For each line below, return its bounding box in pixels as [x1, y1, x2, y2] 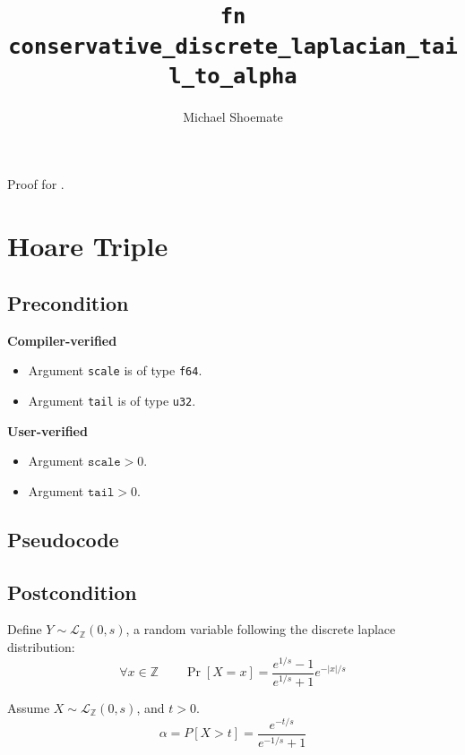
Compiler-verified [7, 330, 117, 349]
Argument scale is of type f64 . [28, 361, 202, 380]
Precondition [7, 288, 129, 316]
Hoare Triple [7, 227, 168, 264]
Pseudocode [7, 525, 119, 553]
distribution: [7, 637, 75, 656]
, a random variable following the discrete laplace [125, 620, 396, 639]
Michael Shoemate [183, 107, 283, 125]
